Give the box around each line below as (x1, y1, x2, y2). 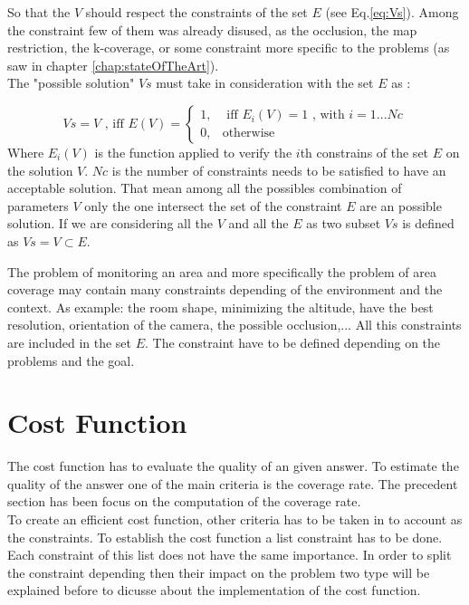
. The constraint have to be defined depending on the (145, 332, 441, 351)
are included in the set (7, 332, 132, 351)
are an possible (359, 196, 442, 215)
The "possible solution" (7, 73, 135, 92)
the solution (7, 160, 73, 179)
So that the (7, 3, 71, 21)
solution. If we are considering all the (7, 214, 213, 233)
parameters (7, 196, 69, 215)
